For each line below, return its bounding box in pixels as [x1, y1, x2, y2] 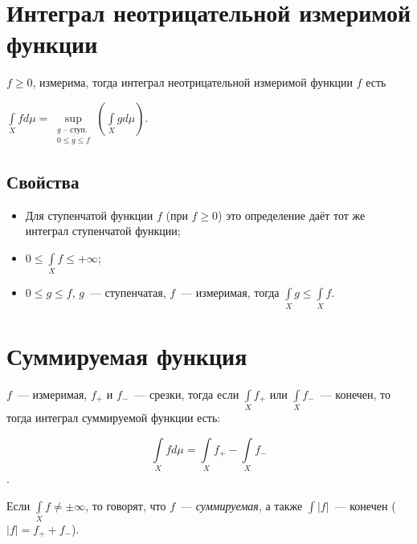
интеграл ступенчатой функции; [25, 222, 181, 239]
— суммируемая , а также [180, 497, 303, 514]
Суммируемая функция [6, 339, 247, 371]
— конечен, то [320, 385, 390, 402]
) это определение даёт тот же [218, 206, 366, 223]
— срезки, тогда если [134, 385, 239, 402]
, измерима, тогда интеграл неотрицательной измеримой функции [32, 74, 353, 91]
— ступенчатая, [89, 284, 166, 301]
